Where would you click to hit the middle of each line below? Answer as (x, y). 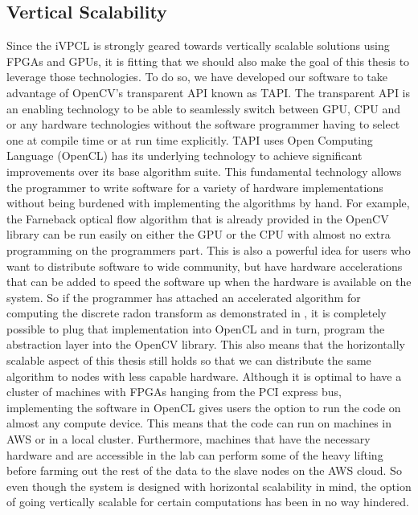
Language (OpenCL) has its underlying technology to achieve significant (184, 155)
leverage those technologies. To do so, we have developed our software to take (197, 77)
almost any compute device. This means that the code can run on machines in (199, 423)
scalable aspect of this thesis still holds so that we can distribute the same (189, 360)
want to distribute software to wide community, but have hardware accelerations (205, 266)
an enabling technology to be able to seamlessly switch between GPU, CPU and (203, 108)
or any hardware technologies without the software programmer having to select (203, 124)
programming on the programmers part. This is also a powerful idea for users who (209, 249)
